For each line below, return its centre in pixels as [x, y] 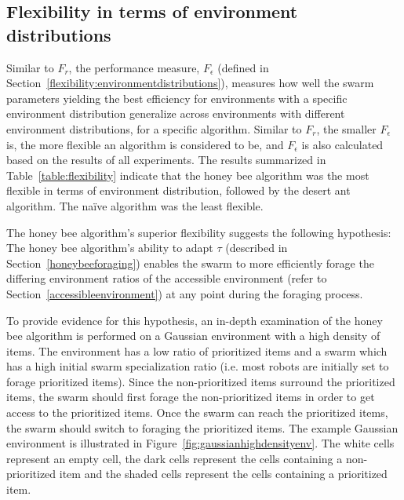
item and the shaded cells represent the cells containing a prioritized [223, 474]
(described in [257, 248]
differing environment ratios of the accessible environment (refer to [167, 278]
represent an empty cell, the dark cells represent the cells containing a [175, 458]
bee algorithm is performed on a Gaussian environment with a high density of [193, 336]
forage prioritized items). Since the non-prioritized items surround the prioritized [201, 381]
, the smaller [346, 128]
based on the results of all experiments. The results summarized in [166, 160]
